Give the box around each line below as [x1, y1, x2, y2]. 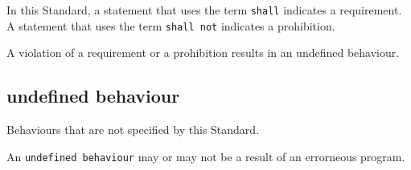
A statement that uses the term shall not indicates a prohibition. [6, 17, 335, 34]
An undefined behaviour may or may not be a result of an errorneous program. [6, 148, 405, 164]
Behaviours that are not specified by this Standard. [6, 121, 260, 138]
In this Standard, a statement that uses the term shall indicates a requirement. [6, 2, 402, 18]
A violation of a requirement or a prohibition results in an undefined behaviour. [6, 44, 400, 61]
